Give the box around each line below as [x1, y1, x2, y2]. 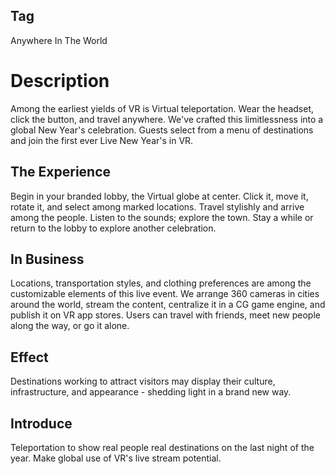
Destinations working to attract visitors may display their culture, [10, 375, 276, 388]
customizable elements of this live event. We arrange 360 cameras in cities [10, 288, 320, 300]
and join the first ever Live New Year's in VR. [10, 134, 194, 146]
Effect [10, 349, 49, 366]
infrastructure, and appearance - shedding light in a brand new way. [10, 386, 292, 398]
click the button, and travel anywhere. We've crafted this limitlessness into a [10, 113, 324, 125]
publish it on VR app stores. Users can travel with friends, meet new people [10, 309, 321, 321]
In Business [10, 250, 85, 268]
